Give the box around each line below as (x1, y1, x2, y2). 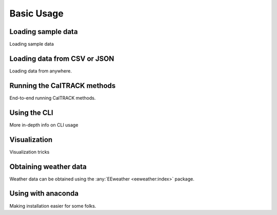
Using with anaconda (9, 189, 79, 198)
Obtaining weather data (9, 162, 87, 171)
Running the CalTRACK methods (9, 81, 116, 90)
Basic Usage (9, 8, 64, 19)
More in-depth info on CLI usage (9, 121, 78, 128)
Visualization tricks (9, 149, 50, 155)
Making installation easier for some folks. (9, 203, 96, 209)
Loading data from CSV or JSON (9, 54, 114, 63)
